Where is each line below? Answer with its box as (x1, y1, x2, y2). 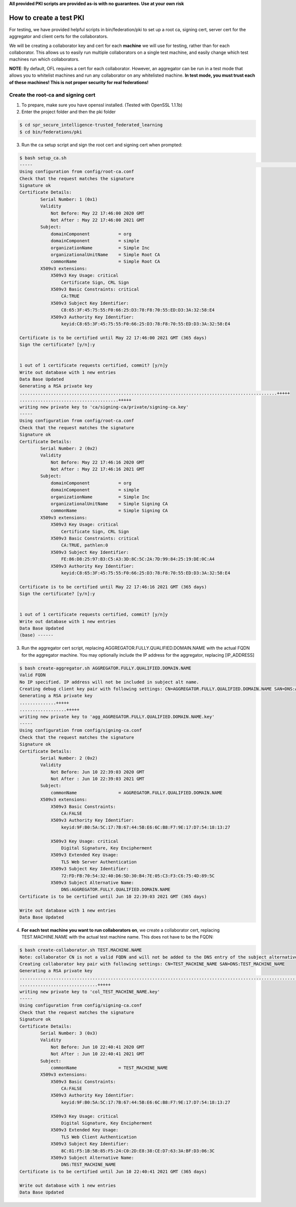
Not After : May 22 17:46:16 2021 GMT (50, 466, 145, 472)
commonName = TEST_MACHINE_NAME (50, 1065, 168, 1071)
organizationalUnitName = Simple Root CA (50, 252, 160, 257)
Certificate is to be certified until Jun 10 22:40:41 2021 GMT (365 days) (19, 1168, 207, 1174)
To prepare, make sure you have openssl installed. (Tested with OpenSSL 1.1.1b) (21, 102, 183, 108)
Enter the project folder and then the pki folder (21, 109, 116, 115)
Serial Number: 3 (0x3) (40, 1030, 98, 1036)
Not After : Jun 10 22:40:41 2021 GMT (50, 1051, 145, 1057)
